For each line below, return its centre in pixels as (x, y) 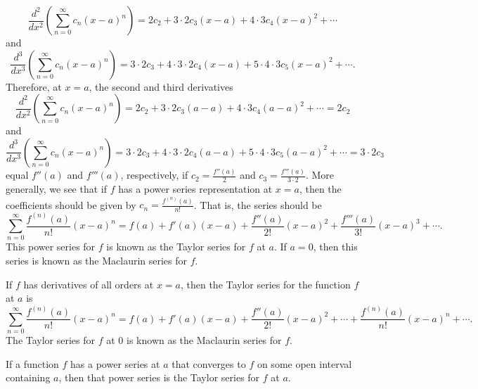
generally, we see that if (56, 188)
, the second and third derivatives (161, 86)
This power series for (51, 247)
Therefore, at (34, 86)
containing (28, 377)
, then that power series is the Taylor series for (159, 377)
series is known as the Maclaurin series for (97, 260)
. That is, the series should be (258, 204)
